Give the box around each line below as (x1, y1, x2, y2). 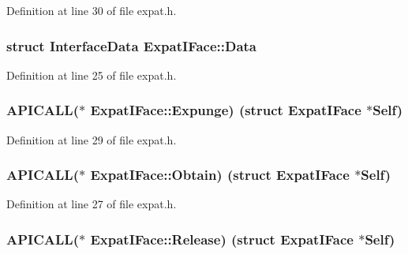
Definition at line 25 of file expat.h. (6, 66, 177, 83)
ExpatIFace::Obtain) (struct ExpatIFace (90, 165, 350, 185)
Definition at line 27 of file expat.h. (6, 196, 177, 212)
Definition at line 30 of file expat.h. (6, 2, 177, 18)
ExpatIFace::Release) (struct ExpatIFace (90, 229, 354, 248)
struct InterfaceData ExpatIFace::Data (6, 35, 257, 55)
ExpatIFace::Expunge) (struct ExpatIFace (90, 100, 361, 120)
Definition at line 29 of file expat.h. (6, 131, 177, 148)
